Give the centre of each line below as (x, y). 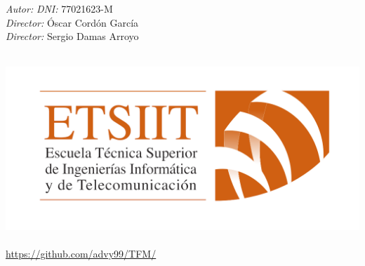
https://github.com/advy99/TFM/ (81, 253)
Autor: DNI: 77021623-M (59, 8)
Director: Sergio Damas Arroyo (72, 36)
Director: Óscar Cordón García (72, 22)
